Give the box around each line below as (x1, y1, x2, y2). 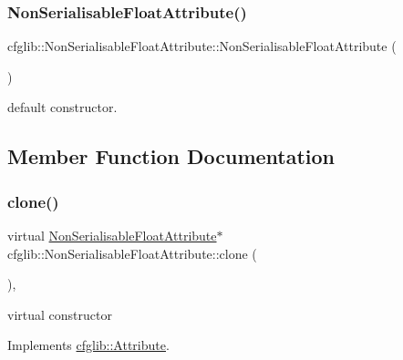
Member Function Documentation (7, 142, 336, 170)
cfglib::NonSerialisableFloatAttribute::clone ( (7, 243, 257, 262)
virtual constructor (7, 304, 112, 324)
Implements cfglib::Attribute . (7, 335, 170, 355)
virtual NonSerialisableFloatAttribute (7, 226, 217, 244)
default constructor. (7, 98, 118, 117)
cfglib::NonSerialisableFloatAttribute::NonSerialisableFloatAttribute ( (7, 36, 397, 56)
